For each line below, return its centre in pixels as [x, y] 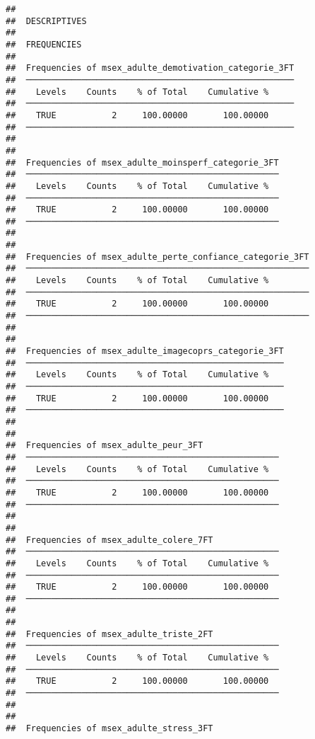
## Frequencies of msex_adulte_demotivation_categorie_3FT [150, 68]
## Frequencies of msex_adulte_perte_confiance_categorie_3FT [157, 257]
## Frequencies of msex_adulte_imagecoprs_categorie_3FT [145, 351]
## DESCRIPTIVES [46, 21]
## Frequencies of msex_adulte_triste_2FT [109, 634]
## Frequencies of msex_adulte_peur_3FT [105, 446]
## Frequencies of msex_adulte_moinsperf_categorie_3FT [142, 162]
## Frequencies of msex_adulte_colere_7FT [109, 540]
